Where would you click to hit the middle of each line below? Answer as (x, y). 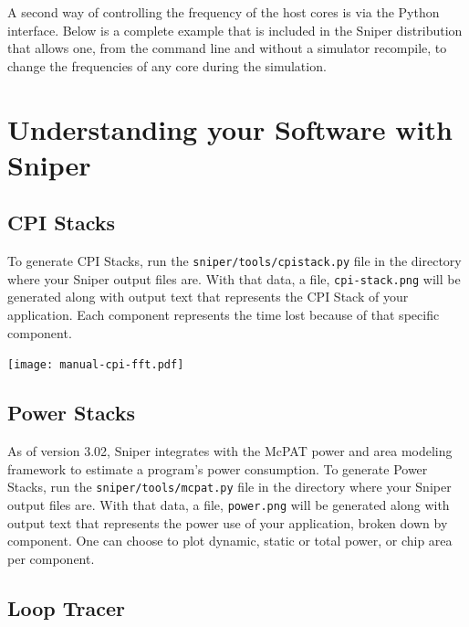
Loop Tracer (67, 607)
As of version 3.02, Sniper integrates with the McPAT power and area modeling (230, 451)
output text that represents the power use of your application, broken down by (228, 522)
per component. (51, 558)
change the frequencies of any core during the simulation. (167, 65)
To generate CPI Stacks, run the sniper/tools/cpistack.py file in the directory (234, 261)
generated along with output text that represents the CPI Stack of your (208, 297)
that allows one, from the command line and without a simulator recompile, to (227, 48)
